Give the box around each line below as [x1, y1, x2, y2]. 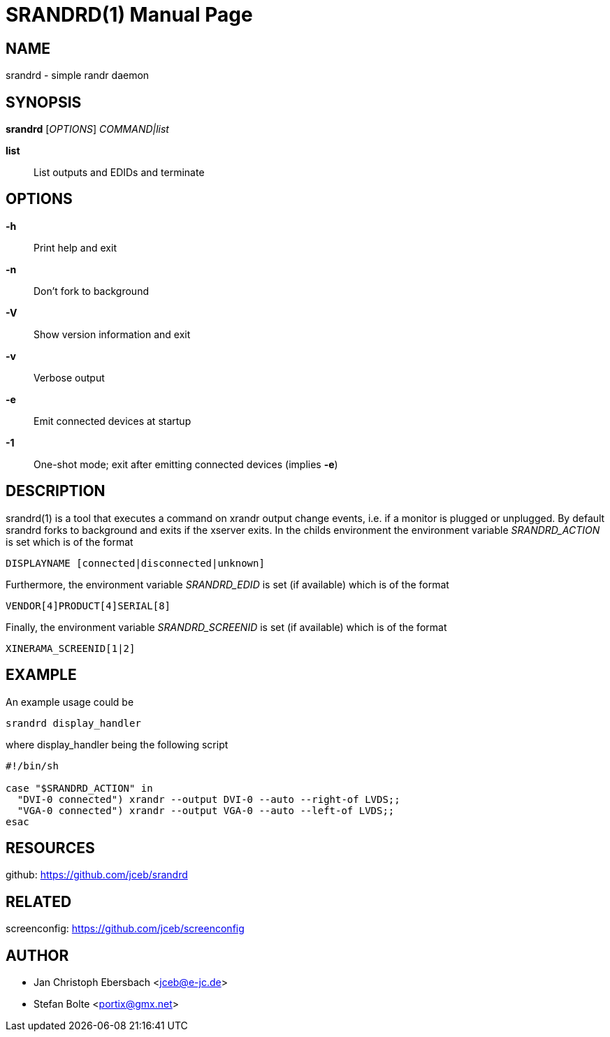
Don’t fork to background [34, 284, 149, 297]
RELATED [6, 892, 72, 911]
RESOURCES [6, 839, 95, 857]
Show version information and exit [34, 328, 191, 340]
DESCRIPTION [6, 482, 106, 500]
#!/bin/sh [6, 760, 59, 771]
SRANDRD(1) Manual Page [6, 3, 253, 27]
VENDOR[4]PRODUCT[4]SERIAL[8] [6, 600, 171, 611]
